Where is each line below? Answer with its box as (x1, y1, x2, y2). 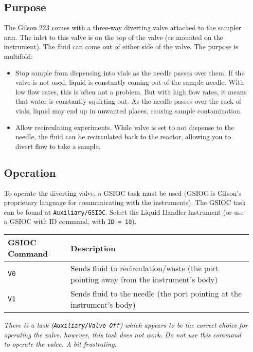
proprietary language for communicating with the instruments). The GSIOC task (4, 197, 246, 207)
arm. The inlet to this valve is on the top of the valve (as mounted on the (4, 32, 223, 42)
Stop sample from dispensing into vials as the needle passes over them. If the (15, 67, 245, 77)
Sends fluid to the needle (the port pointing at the (71, 288, 242, 299)
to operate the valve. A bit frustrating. (4, 339, 117, 349)
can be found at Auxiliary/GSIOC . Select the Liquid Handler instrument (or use (4, 206, 244, 217)
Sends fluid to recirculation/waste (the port (71, 262, 219, 274)
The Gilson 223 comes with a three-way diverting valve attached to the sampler (4, 22, 241, 33)
